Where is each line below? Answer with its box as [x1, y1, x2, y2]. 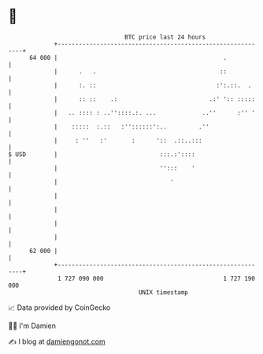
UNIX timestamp [138, 288, 189, 296]
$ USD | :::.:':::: [8, 150, 195, 158]
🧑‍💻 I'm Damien [8, 321, 57, 330]
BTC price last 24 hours [124, 33, 206, 41]
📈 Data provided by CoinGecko [8, 303, 111, 312]
